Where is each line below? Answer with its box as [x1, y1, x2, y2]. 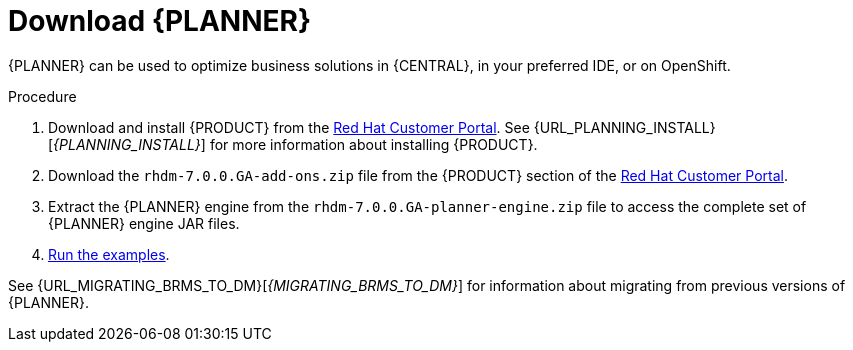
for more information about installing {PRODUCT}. [209, 135, 538, 153]
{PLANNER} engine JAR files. [48, 214, 240, 232]
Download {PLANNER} [8, 4, 312, 38]
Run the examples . [48, 245, 170, 263]
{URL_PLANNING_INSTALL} [533, 118, 716, 136]
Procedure [8, 87, 77, 105]
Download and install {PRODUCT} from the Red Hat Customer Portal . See [48, 118, 530, 136]
